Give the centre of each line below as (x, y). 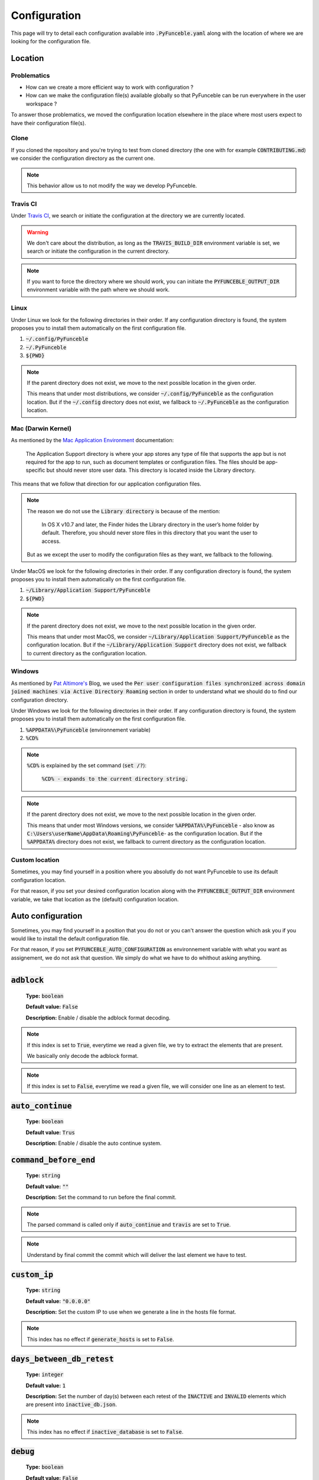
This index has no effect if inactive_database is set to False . (105, 1432)
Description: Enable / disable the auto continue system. (94, 1143)
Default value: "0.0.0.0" (58, 1301)
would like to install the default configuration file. (70, 938)
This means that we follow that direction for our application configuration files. (106, 484)
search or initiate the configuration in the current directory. (98, 251)
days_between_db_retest (63, 1359)
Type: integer (45, 1375)
